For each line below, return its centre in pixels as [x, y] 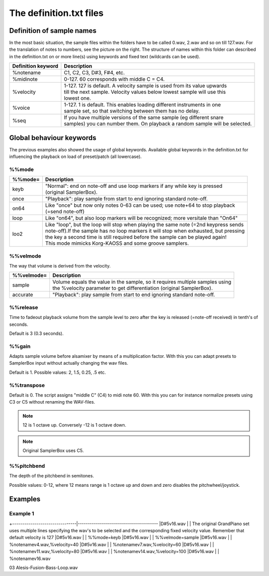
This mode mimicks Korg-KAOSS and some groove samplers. [117, 243]
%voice [21, 108]
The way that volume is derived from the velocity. [60, 266]
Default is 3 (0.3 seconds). [36, 333]
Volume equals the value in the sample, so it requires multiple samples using [142, 282]
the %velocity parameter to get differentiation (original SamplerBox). [133, 288]
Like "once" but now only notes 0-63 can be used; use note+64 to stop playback [140, 205]
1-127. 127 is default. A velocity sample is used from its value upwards [145, 86]
